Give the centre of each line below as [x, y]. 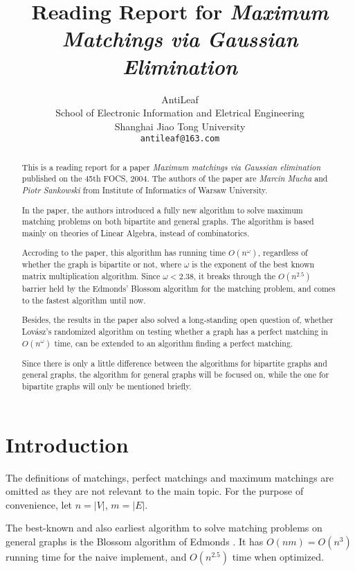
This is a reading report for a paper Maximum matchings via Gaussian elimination [171, 167]
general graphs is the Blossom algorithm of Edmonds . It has [135, 541]
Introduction [67, 444]
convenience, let [39, 504]
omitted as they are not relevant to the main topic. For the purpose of [155, 491]
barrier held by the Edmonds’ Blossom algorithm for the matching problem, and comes [179, 289]
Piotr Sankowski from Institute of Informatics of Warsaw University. [145, 190]
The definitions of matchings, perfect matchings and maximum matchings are [170, 477]
